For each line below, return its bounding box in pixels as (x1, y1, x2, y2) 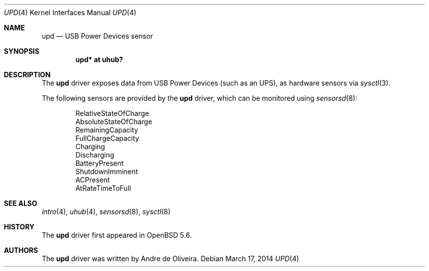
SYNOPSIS (4, 47, 40, 55)
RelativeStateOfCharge (75, 109, 149, 117)
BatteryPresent (75, 159, 124, 167)
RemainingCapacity (75, 126, 138, 134)
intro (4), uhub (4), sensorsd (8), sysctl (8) (42, 207, 171, 216)
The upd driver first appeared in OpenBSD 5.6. (42, 231, 192, 239)
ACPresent (75, 176, 110, 184)
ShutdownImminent (75, 167, 138, 176)
